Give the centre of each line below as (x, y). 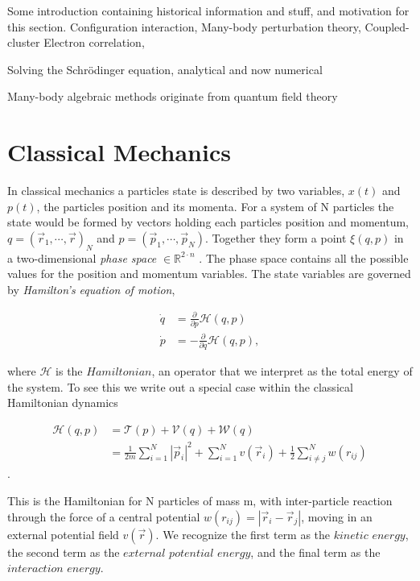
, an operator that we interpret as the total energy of (282, 371)
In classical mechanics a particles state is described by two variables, (176, 191)
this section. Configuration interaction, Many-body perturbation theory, (184, 26)
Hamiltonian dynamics (63, 403)
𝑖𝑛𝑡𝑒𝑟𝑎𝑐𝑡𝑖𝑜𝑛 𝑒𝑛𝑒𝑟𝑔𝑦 (54, 569)
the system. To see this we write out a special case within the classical (180, 386)
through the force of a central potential (104, 516)
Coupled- (387, 26)
